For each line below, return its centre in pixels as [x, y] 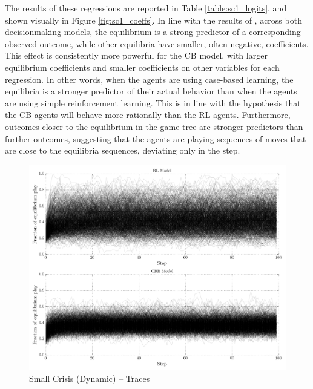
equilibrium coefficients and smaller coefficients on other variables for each [142, 67]
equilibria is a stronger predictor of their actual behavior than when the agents [151, 91]
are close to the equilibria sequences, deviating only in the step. [123, 150]
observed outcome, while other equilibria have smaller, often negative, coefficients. [157, 43]
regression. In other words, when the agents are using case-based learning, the [149, 79]
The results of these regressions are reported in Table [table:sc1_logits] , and [146, 8]
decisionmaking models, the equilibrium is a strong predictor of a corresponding [153, 32]
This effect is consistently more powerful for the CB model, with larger [136, 55]
